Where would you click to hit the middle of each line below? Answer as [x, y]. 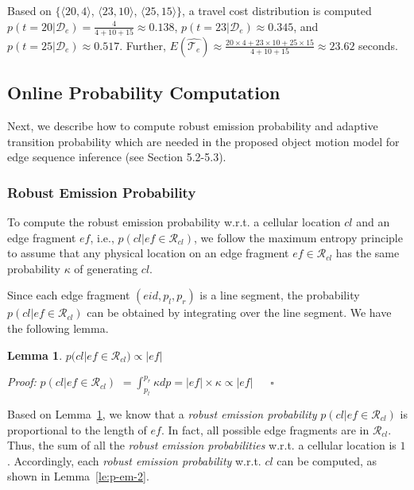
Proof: [22, 382]
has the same [368, 253]
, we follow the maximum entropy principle [298, 237]
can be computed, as [327, 460]
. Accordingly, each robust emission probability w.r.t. [134, 460]
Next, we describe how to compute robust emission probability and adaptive [193, 126]
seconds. [379, 45]
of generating [106, 268]
